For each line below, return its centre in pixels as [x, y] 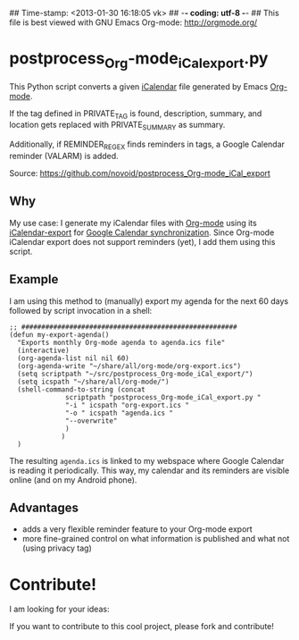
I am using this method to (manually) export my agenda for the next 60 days [149, 301]
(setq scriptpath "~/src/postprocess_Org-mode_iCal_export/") [135, 374]
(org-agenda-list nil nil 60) [73, 358]
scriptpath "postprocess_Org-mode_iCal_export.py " [163, 397]
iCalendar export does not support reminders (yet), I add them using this [142, 241]
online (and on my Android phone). [73, 480]
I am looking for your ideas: [59, 609]
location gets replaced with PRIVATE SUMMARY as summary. [117, 126]
